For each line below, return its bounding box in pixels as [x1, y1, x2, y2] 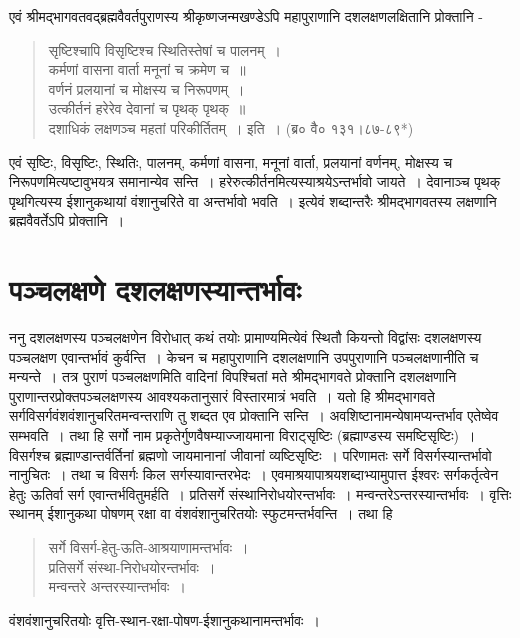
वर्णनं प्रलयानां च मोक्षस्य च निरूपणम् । [48, 78, 245, 99]
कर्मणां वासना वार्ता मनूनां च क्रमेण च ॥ [48, 59, 246, 80]
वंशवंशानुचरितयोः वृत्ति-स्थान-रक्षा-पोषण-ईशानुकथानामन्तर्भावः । [9, 609, 320, 630]
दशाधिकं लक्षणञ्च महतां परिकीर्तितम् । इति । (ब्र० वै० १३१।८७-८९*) [48, 117, 414, 138]
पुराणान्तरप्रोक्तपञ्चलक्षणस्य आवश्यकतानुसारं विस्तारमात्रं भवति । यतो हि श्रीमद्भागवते [9, 385, 435, 406]
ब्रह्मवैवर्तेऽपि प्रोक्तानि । [9, 210, 125, 231]
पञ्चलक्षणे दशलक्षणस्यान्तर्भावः [9, 269, 301, 310]
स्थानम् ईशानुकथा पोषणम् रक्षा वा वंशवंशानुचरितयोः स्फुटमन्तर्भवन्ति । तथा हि [9, 503, 393, 524]
